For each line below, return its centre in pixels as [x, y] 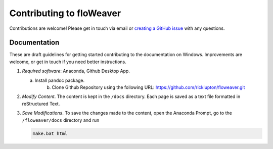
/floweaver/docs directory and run [61, 120]
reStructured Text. [41, 104]
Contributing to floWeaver [65, 13]
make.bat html [50, 133]
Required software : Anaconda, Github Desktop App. [76, 71]
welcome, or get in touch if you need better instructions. [68, 62]
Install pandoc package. [60, 80]
